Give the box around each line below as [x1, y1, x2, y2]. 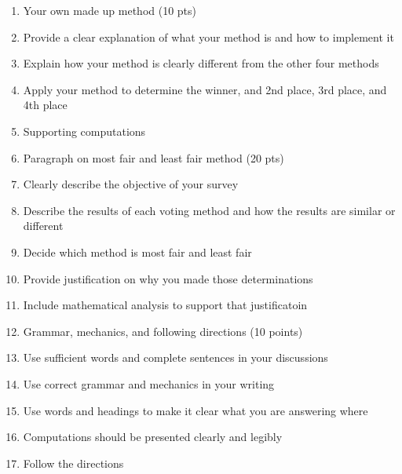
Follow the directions [23, 454, 124, 471]
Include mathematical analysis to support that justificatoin [23, 297, 308, 313]
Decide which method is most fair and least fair [23, 243, 252, 260]
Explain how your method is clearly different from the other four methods [23, 55, 379, 71]
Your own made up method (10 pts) [23, 2, 197, 18]
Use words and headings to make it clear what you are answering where [23, 402, 368, 418]
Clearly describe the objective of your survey [23, 176, 239, 192]
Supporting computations [23, 122, 146, 139]
